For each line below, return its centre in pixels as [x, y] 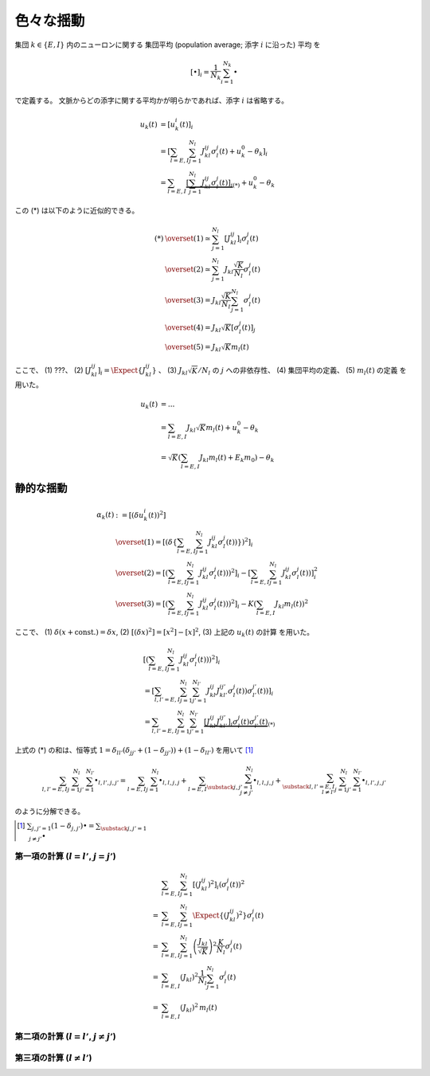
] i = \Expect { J [122, 372]
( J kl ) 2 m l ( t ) [199, 1008]
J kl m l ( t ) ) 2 [292, 605]
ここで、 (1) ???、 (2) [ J [53, 370]
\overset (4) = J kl [193, 328]
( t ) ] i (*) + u [236, 183]
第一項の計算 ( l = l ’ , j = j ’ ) [66, 856]
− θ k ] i [258, 153]
